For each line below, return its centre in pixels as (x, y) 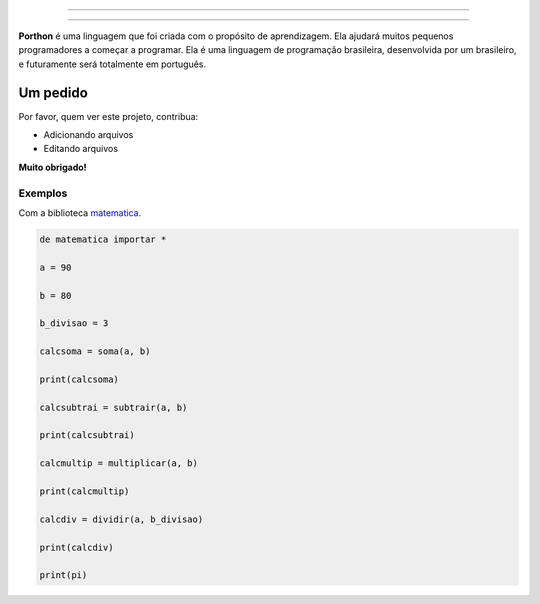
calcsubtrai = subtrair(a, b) (113, 407)
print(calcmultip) (84, 491)
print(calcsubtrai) (87, 435)
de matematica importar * (103, 239)
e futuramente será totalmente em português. (112, 64)
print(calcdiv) (76, 547)
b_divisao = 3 (74, 323)
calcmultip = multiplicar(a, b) (119, 463)
